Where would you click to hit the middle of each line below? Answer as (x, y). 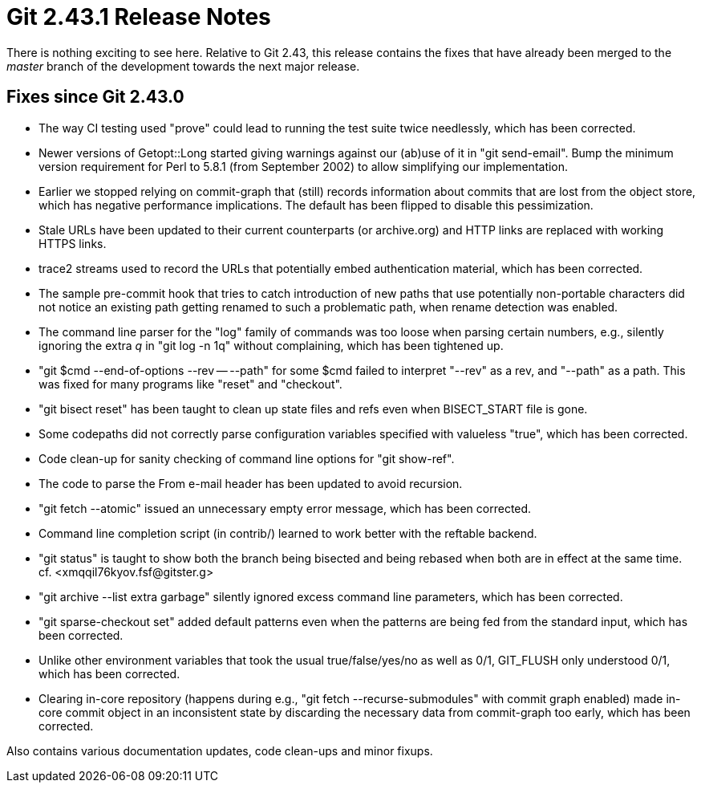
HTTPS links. (73, 243)
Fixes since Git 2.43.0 (95, 97)
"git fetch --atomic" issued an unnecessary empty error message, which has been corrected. (285, 508)
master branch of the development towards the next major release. (183, 66)
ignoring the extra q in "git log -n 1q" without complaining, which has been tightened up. (271, 345)
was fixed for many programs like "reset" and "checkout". (190, 384)
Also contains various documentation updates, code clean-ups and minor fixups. (220, 750)
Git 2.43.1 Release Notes (139, 17)
